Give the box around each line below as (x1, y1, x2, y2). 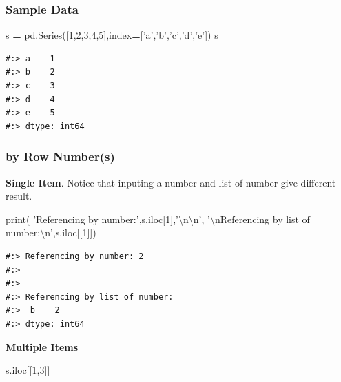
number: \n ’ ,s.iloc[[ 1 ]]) (6, 225, 96, 240)
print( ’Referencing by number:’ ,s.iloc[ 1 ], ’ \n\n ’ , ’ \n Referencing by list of (6, 211, 310, 226)
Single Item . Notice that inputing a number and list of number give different (6, 175, 336, 189)
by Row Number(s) (6, 148, 115, 165)
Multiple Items (6, 339, 79, 354)
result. (6, 189, 32, 203)
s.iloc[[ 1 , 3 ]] (6, 363, 50, 377)
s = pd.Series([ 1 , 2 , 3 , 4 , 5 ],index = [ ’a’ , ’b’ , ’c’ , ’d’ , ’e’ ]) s (6, 28, 218, 42)
